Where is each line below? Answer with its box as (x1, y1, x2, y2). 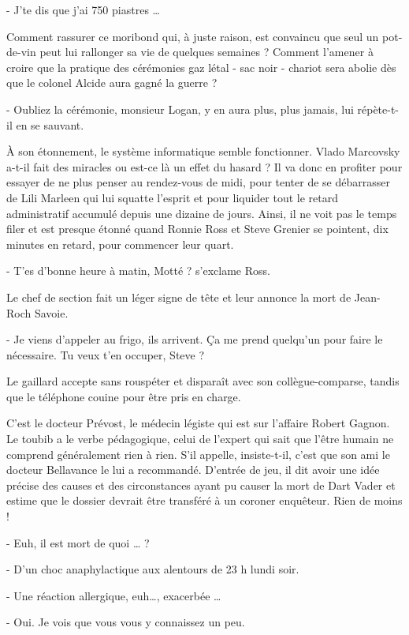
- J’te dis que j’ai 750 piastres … (6, 2, 160, 17)
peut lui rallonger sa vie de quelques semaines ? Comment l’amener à (39, 43, 374, 60)
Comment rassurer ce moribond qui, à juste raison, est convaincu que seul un (6, 28, 379, 44)
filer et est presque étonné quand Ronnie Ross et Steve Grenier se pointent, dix (6, 220, 389, 237)
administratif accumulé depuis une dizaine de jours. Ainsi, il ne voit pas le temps (6, 205, 397, 221)
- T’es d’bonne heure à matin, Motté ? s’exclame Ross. (6, 262, 270, 279)
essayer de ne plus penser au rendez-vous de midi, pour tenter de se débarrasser (6, 174, 390, 190)
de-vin (6, 43, 36, 60)
